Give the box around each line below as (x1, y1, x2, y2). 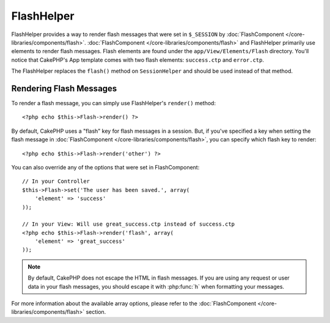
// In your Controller (22, 178, 90, 185)
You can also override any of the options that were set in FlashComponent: (11, 163, 200, 171)
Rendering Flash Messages (11, 83, 117, 94)
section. (86, 308, 106, 316)
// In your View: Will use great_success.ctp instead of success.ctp (22, 221, 235, 228)
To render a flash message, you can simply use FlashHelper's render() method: (11, 100, 216, 107)
